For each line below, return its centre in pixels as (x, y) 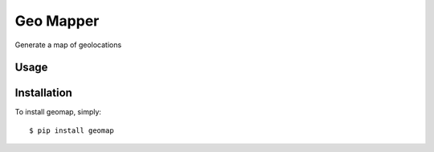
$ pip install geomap (72, 130)
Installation (43, 93)
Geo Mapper (57, 21)
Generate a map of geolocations (68, 45)
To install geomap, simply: (58, 112)
